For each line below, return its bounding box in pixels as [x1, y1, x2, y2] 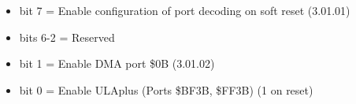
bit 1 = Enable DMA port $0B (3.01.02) [19, 55, 215, 72]
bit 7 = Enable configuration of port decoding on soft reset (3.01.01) [19, 2, 350, 18]
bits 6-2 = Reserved [19, 28, 115, 45]
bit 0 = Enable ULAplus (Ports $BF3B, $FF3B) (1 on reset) [19, 81, 313, 98]
